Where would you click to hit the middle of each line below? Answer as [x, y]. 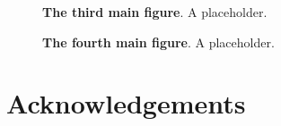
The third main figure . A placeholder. [155, 12]
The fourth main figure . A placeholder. [158, 42]
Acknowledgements [126, 103]
